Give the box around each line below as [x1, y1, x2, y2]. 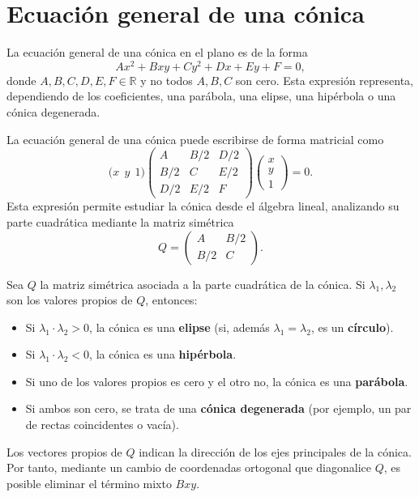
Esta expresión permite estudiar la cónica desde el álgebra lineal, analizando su [6, 198, 400, 215]
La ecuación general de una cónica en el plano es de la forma [6, 44, 308, 61]
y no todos [140, 71, 193, 88]
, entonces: [145, 291, 198, 308]
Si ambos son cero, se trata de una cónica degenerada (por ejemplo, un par [25, 400, 412, 417]
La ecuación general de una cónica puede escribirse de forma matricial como [6, 130, 384, 147]
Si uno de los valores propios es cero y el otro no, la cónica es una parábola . [25, 372, 408, 389]
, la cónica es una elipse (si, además [89, 318, 270, 335]
